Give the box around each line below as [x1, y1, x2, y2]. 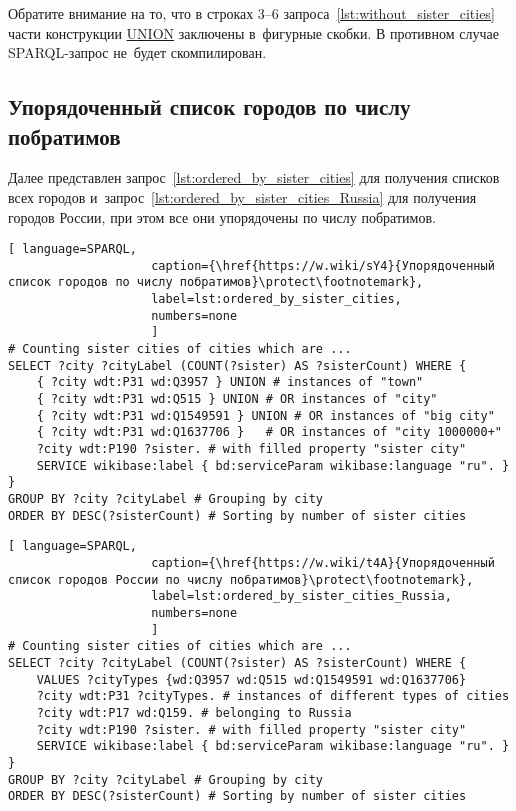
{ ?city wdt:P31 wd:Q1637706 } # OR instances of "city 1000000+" [36, 425, 502, 440]
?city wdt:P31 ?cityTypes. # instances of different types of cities [36, 689, 510, 704]
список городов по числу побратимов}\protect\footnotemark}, [8, 275, 424, 290]
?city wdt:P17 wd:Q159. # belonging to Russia [36, 705, 352, 720]
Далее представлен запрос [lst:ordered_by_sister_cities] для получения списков [8, 167, 500, 188]
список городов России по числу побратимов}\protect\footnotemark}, [8, 572, 474, 587]
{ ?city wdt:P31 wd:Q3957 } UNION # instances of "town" [36, 375, 424, 390]
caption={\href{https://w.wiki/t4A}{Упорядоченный [151, 555, 495, 570]
